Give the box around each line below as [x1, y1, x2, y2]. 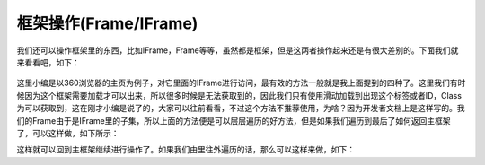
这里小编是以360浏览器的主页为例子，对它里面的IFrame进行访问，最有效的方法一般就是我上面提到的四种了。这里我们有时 [16, 77, 466, 89]
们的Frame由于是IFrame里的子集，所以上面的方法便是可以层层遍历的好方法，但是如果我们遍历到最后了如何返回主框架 [16, 115, 451, 126]
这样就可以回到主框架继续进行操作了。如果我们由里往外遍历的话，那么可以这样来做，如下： [16, 144, 355, 155]
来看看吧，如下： [16, 56, 80, 67]
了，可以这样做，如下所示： [16, 127, 119, 138]
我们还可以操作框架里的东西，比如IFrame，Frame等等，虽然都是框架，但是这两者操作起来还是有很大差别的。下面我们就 [16, 45, 459, 56]
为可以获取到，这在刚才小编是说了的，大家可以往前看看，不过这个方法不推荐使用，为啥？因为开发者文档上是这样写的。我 [16, 103, 465, 114]
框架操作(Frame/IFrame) [16, 13, 198, 33]
